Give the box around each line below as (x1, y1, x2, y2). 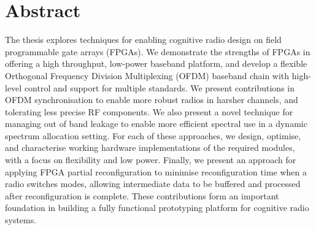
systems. (5, 213, 37, 226)
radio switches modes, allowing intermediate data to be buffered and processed (5, 177, 301, 190)
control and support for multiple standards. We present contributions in (24, 81, 295, 94)
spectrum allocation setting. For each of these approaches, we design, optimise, (5, 129, 301, 142)
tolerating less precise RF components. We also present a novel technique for (5, 105, 293, 118)
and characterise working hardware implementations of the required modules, (5, 141, 295, 154)
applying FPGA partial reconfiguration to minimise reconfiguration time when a (5, 165, 307, 178)
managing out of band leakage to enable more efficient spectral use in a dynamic (5, 117, 307, 130)
